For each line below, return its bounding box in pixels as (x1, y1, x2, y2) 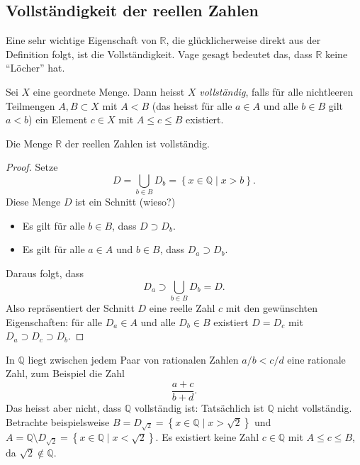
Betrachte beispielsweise (6, 414, 110, 429)
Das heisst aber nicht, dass (6, 400, 122, 415)
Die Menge (6, 135, 52, 150)
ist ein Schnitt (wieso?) (75, 194, 176, 209)
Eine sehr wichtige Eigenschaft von (6, 33, 157, 47)
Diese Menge (6, 194, 61, 209)
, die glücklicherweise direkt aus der (166, 33, 321, 47)
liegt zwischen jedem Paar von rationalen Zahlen (28, 352, 239, 366)
